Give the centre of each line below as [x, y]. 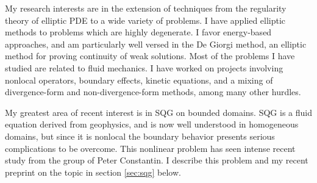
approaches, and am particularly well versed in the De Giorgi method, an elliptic [156, 44]
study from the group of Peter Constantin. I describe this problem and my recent [157, 160]
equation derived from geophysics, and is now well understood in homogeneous [152, 124]
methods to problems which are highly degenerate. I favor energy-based [138, 32]
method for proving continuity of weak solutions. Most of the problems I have [150, 56]
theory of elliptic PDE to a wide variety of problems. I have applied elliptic [145, 20]
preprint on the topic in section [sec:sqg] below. [93, 172]
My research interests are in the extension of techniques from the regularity [146, 8]
